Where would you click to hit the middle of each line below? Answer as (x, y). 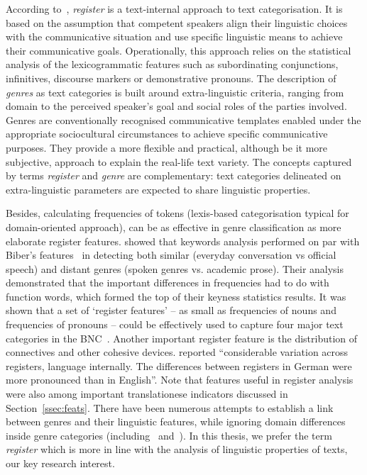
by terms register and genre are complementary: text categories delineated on (174, 175)
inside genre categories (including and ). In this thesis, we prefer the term (169, 435)
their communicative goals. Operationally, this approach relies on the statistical (179, 50)
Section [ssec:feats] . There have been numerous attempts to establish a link (170, 407)
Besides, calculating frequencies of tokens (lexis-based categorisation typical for (177, 213)
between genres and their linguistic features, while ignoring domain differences (176, 421)
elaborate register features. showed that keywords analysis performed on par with (183, 241)
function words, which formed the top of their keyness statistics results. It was (176, 296)
